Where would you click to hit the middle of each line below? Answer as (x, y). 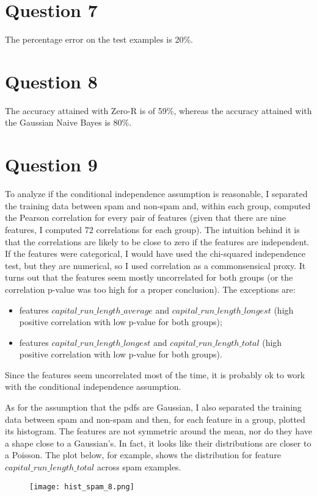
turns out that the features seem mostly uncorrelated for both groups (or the (149, 277)
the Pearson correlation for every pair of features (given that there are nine (145, 217)
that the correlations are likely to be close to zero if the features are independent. (157, 241)
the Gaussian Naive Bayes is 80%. (68, 122)
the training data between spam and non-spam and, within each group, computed (158, 205)
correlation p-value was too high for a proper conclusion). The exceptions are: (150, 289)
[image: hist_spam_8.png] (82, 487)
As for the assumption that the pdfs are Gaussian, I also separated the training (153, 407)
